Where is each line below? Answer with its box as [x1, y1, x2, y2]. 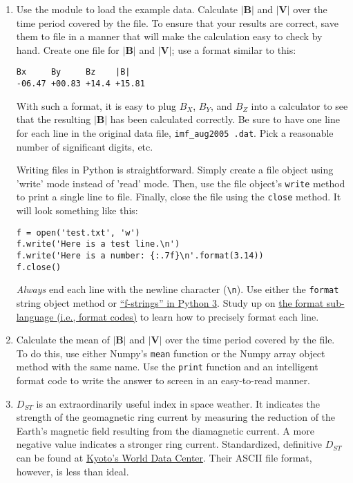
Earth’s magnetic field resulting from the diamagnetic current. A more [16, 423, 314, 437]
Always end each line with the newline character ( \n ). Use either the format [16, 282, 339, 296]
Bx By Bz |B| [16, 67, 131, 77]
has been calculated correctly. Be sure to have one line [110, 112, 340, 126]
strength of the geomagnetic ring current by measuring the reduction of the [16, 410, 336, 424]
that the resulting [16, 112, 91, 126]
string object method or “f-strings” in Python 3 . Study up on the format [16, 295, 324, 310]
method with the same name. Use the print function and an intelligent [16, 359, 318, 374]
